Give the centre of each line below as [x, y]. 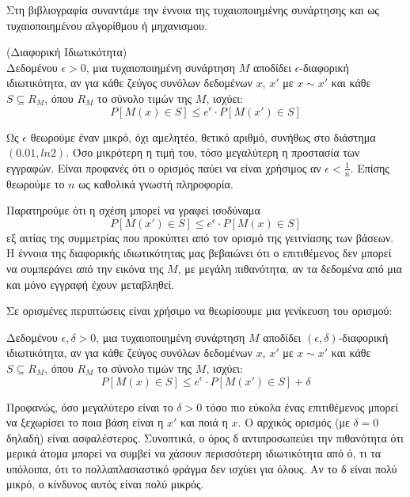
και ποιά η [204, 422]
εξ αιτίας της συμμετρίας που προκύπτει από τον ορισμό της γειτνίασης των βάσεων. [200, 237]
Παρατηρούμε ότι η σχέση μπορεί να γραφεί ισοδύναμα [133, 210]
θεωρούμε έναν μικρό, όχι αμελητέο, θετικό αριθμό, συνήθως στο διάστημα [203, 137]
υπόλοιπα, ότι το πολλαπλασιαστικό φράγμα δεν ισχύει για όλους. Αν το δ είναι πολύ [202, 468]
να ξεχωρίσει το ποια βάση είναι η [85, 422]
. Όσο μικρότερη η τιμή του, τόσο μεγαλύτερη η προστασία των [213, 152]
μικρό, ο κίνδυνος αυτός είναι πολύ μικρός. [105, 484]
